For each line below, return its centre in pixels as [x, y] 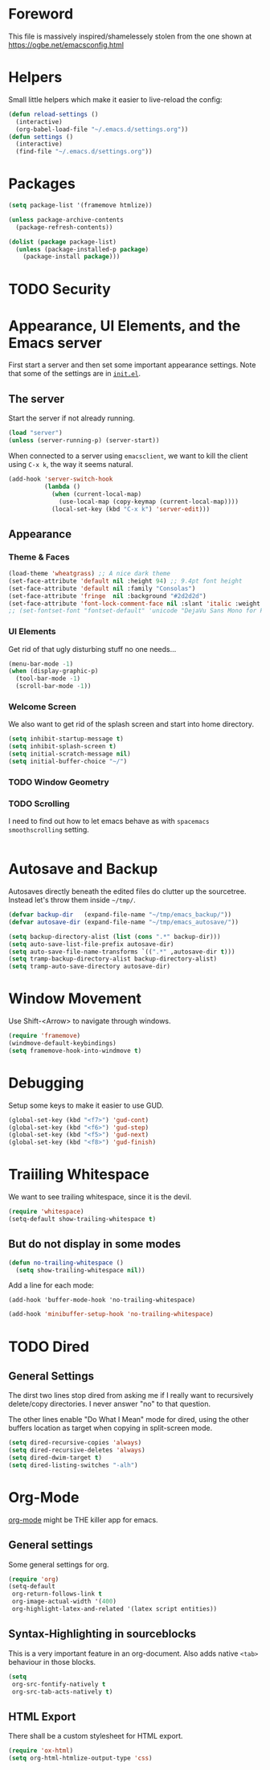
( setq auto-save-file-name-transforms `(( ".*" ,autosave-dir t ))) [122, 952]
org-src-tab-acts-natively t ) [62, 1692]
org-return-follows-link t [57, 1594]
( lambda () [62, 486]
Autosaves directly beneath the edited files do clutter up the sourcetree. [127, 891]
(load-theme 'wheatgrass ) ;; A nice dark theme [90, 574]
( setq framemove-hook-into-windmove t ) [75, 1051]
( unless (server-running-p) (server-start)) [84, 440]
